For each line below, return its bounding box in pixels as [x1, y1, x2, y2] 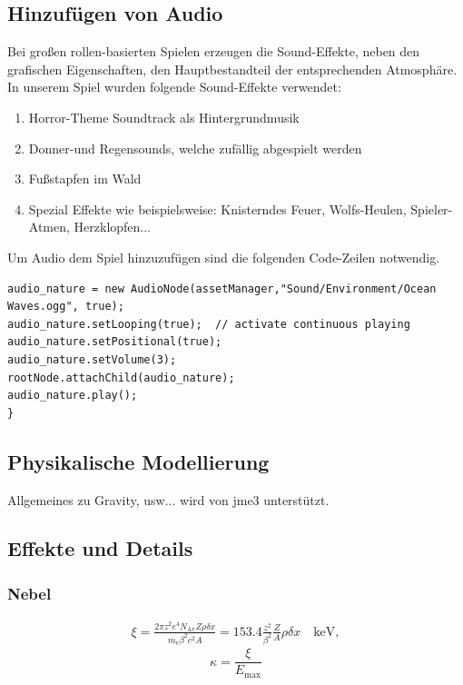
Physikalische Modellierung [7, 447, 270, 475]
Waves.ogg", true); [7, 300, 124, 313]
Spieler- [410, 199, 453, 218]
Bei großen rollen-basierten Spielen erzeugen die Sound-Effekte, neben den [7, 42, 420, 61]
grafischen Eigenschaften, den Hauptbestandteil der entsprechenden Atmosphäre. [7, 59, 458, 78]
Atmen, [28, 217, 70, 236]
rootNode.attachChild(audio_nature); [7, 371, 235, 384]
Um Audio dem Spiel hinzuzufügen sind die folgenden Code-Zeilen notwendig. [7, 247, 440, 266]
